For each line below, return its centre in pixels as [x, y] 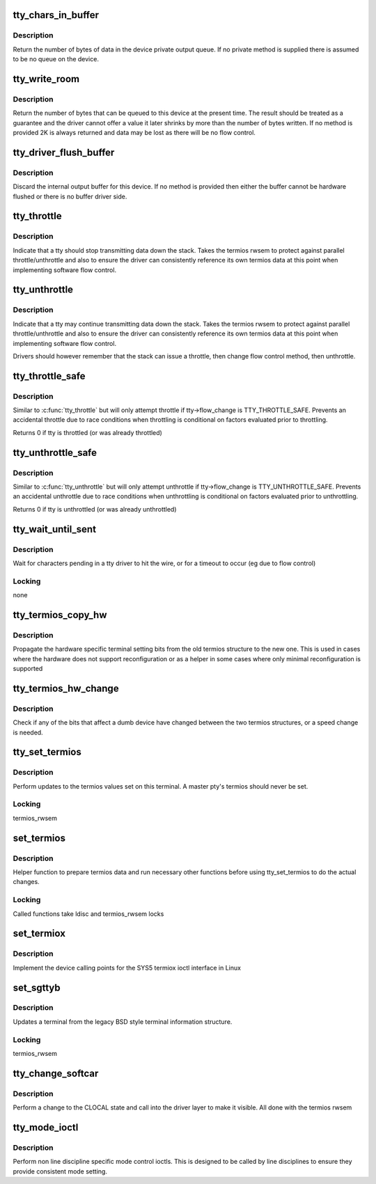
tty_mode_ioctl [46, 1127]
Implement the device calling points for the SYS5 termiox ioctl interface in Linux [127, 968]
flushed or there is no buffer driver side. [70, 196]
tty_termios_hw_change [66, 688]
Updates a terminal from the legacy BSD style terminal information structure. [123, 1021]
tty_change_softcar [56, 1073]
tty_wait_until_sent [55, 529]
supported [28, 669]
